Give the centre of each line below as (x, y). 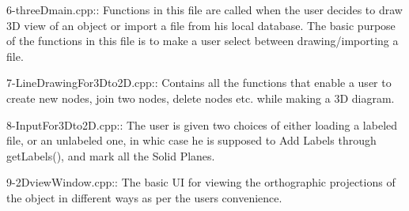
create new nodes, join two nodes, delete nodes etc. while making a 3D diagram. (201, 98)
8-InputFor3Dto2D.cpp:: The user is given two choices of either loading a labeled (202, 124)
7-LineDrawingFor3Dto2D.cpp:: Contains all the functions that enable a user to (199, 83)
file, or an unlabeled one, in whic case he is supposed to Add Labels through (191, 140)
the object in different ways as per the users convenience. (144, 197)
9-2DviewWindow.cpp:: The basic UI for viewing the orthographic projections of (201, 182)
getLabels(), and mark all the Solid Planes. (111, 155)
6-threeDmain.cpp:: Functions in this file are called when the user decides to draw (204, 9)
